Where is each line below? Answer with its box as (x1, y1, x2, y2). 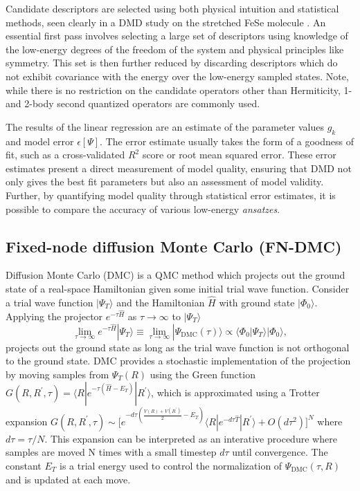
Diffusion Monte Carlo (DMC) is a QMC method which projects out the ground (6, 268, 345, 282)
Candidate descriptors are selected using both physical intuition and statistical (6, 1, 339, 15)
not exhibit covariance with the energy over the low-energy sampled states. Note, (6, 68, 349, 83)
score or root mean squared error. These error (142, 147, 336, 162)
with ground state (219, 295, 295, 309)
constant (6, 458, 42, 473)
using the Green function (150, 367, 255, 381)
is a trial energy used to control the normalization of (59, 458, 282, 473)
